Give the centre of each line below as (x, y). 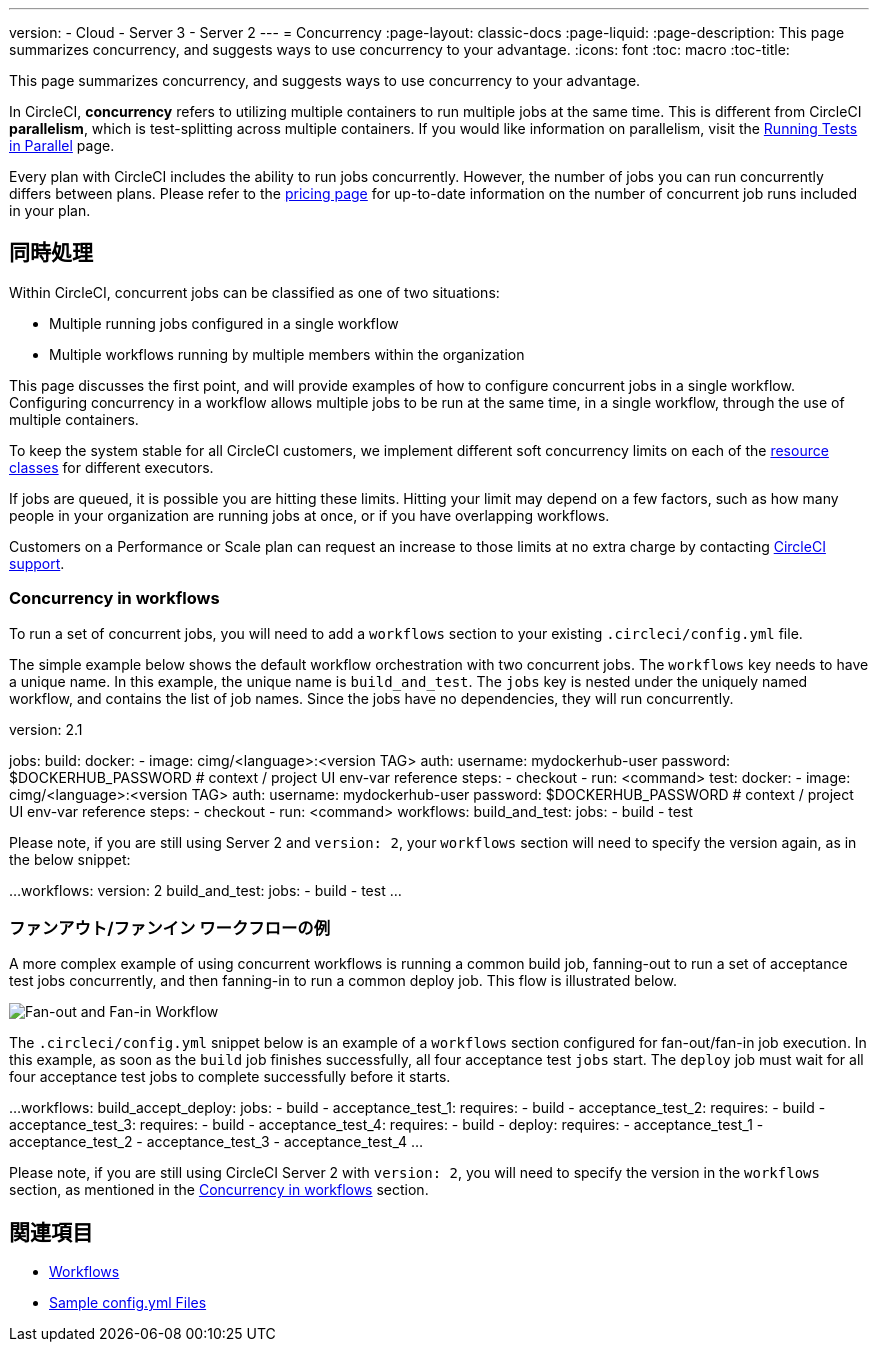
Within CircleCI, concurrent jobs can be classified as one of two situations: (254, 292)
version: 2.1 (46, 729)
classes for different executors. (111, 467)
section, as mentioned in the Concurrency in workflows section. (219, 1190)
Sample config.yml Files (128, 1303)
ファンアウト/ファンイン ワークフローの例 (170, 927)
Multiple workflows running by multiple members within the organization (287, 354)
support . (37, 563)
